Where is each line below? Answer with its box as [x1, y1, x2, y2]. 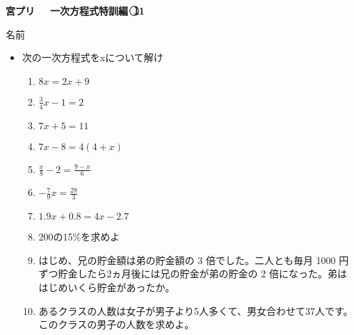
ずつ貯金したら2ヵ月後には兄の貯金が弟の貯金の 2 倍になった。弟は [38, 266, 347, 281]
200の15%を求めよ [38, 229, 120, 244]
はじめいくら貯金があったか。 [38, 280, 175, 295]
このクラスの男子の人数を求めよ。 [38, 317, 195, 332]
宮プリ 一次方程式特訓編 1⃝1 [6, 3, 145, 17]
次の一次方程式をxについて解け [22, 50, 163, 65]
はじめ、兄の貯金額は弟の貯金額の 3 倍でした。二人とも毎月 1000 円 [38, 252, 349, 267]
